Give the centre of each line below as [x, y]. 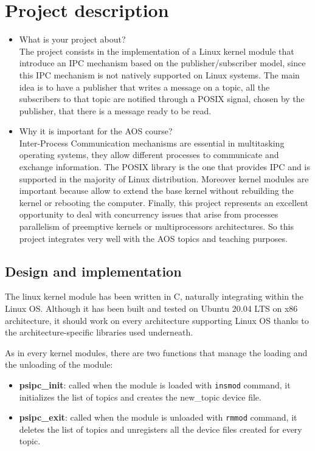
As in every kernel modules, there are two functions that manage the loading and [156, 352]
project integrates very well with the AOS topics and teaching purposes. [153, 238]
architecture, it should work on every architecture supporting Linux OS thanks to [157, 320]
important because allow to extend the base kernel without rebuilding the [156, 191]
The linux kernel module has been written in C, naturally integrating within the [154, 296]
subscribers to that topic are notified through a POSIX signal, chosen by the [162, 99]
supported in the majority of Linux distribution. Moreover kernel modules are [164, 178]
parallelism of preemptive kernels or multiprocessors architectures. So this [156, 226]
